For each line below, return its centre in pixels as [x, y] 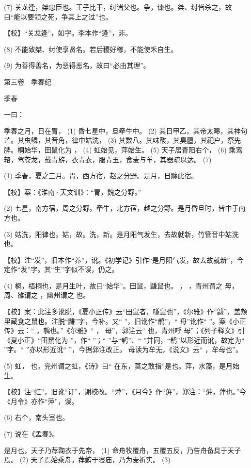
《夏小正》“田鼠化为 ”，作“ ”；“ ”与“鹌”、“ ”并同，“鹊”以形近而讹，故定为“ [124, 340]
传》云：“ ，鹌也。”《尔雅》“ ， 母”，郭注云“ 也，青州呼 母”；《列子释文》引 [124, 330]
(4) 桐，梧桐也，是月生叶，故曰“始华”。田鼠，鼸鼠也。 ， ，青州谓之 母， [121, 285]
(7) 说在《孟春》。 [31, 434]
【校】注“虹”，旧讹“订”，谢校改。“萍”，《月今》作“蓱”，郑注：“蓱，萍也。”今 [125, 392]
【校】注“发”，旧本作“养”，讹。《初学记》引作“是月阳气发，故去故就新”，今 [124, 259]
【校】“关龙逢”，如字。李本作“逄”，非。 [68, 33]
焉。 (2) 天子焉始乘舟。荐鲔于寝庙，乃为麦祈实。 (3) [87, 460]
